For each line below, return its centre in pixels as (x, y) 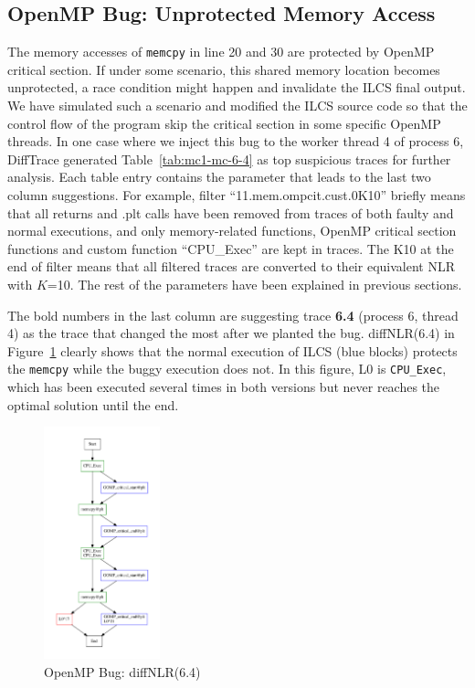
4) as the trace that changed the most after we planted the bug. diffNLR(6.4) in (231, 333)
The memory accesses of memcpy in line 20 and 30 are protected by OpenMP (221, 52)
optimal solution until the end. (93, 404)
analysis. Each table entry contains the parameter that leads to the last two (219, 177)
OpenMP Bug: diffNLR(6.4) (122, 671)
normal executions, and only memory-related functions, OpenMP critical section (232, 231)
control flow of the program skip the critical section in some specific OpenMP (224, 123)
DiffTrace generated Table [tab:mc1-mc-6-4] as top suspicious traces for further (229, 159)
